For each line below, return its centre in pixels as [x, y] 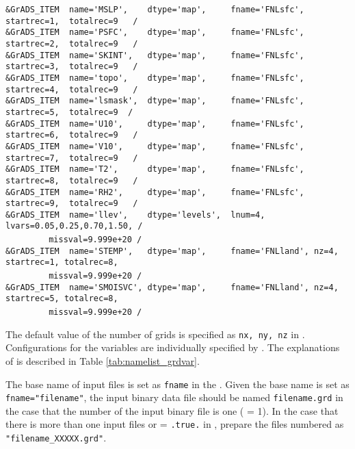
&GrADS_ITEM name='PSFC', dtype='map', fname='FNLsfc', [155, 33]
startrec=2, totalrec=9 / [72, 43]
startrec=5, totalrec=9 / [69, 112]
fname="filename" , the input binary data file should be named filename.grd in [174, 397]
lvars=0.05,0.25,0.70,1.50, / [74, 226]
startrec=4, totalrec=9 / [72, 89]
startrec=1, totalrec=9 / [72, 21]
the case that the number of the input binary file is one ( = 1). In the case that [172, 410]
